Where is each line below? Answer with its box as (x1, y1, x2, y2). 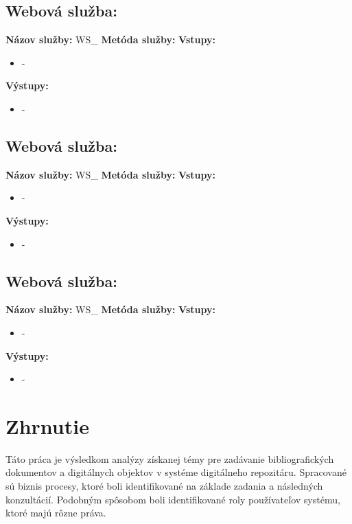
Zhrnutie (5, 411, 89, 440)
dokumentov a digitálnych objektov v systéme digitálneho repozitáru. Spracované (5, 465, 347, 479)
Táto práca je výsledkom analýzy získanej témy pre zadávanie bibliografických (5, 451, 334, 466)
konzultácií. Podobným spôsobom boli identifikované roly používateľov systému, (5, 492, 340, 506)
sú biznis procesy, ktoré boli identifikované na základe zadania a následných (5, 479, 323, 493)
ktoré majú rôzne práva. (5, 505, 106, 520)
